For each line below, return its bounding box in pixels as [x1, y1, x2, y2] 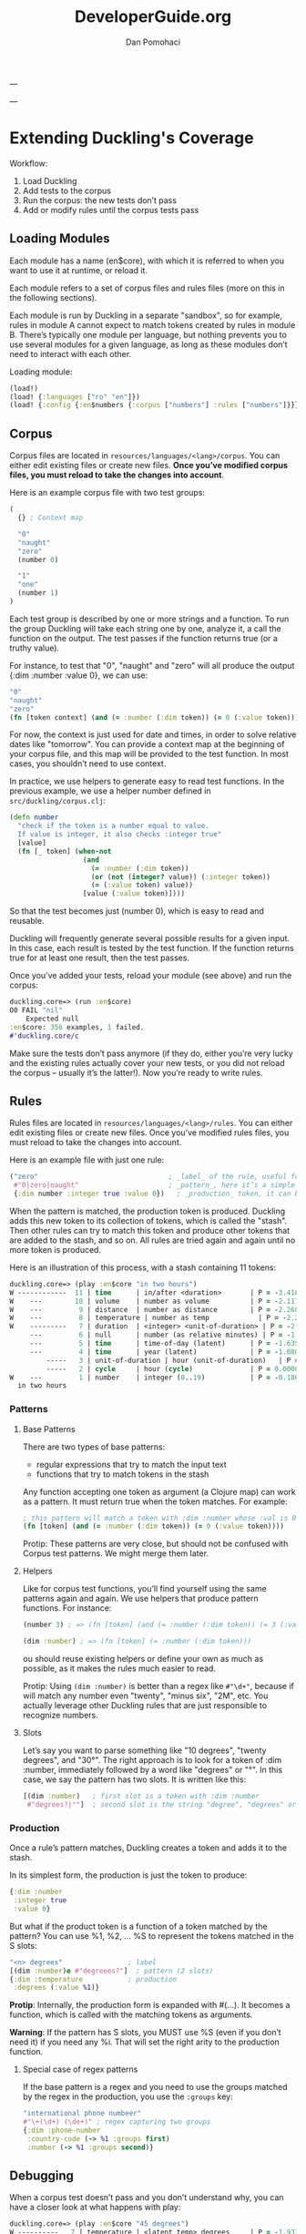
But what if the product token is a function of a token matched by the [9, 1921, 268, 1932]
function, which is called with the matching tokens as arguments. [9, 2009, 253, 2020]
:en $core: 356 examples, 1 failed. [9, 1022, 145, 1031]
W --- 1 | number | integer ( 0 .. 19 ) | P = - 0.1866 [9, 1373, 303, 1382]
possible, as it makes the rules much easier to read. [22, 1663, 217, 1674]
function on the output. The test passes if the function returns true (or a [9, 632, 278, 643]
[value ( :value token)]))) [82, 889, 185, 898]
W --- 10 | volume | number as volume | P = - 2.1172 [9, 1296, 303, 1306]
